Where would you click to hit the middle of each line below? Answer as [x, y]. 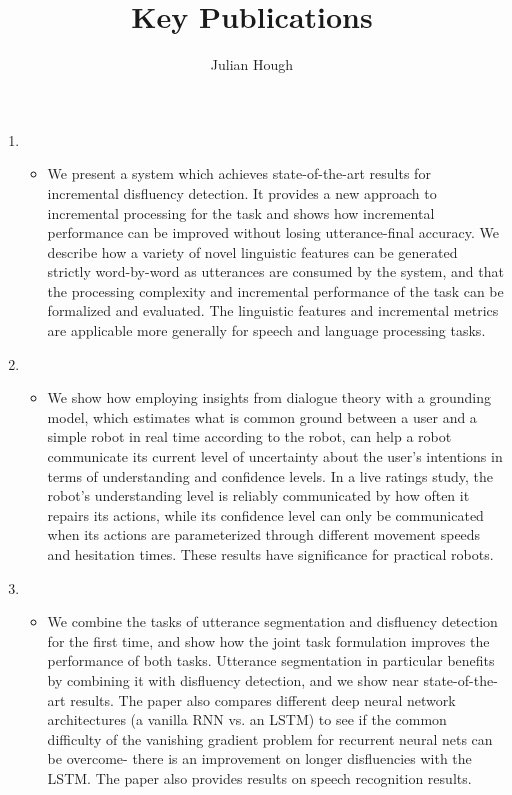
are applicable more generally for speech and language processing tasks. [266, 330]
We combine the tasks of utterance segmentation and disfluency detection [272, 621]
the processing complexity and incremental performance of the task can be [275, 290]
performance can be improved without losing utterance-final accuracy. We [273, 232]
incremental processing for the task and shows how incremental [241, 212]
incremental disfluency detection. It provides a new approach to [242, 192]
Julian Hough [252, 64]
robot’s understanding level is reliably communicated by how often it [258, 495]
